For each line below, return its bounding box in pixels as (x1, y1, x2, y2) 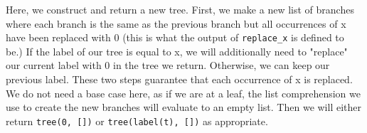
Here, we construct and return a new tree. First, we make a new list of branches (6, 2, 354, 16)
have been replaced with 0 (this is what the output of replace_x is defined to (6, 30, 344, 45)
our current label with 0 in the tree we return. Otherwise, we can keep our (6, 58, 330, 73)
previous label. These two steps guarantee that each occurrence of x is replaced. (6, 72, 353, 87)
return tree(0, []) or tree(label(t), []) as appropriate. (6, 113, 268, 128)
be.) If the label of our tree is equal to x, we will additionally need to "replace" (6, 43, 348, 58)
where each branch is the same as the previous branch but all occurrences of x (6, 16, 346, 31)
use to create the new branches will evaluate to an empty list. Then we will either (6, 100, 361, 115)
